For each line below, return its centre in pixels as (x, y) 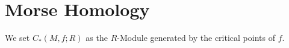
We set (17, 38)
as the (97, 38)
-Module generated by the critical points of (196, 38)
